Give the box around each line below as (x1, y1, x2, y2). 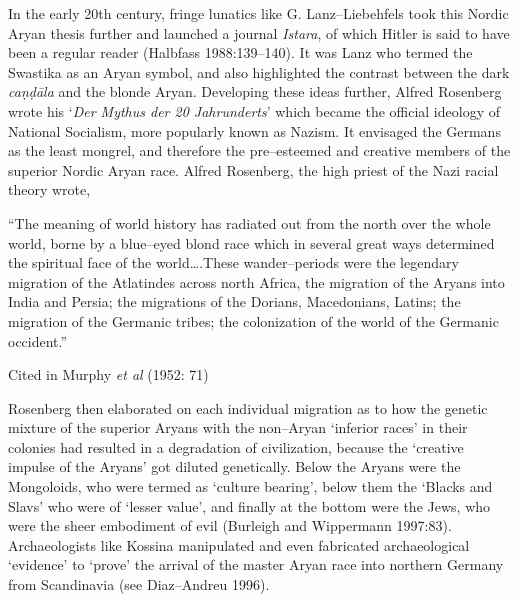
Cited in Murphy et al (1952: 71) (8, 364, 209, 385)
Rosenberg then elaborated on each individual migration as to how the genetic (8, 397, 488, 418)
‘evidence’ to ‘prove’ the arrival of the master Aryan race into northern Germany (8, 554, 504, 575)
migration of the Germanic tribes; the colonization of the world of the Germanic (8, 310, 499, 331)
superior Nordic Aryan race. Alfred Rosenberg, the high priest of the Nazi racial (8, 159, 499, 180)
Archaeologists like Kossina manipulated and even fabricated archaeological (8, 534, 470, 555)
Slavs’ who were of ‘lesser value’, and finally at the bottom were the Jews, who (8, 495, 491, 516)
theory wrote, (8, 179, 91, 200)
